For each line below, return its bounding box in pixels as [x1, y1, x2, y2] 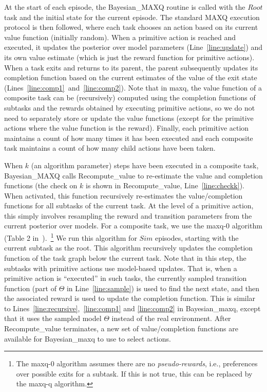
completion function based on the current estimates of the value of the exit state [4, 72, 257, 83]
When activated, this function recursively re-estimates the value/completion [4, 190, 243, 201]
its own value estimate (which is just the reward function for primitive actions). [4, 51, 255, 62]
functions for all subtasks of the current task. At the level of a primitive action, [4, 200, 254, 211]
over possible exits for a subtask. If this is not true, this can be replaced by [16, 368, 253, 379]
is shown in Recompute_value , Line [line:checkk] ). [86, 180, 245, 191]
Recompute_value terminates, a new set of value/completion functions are [4, 323, 238, 334]
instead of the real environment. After [111, 313, 231, 324]
